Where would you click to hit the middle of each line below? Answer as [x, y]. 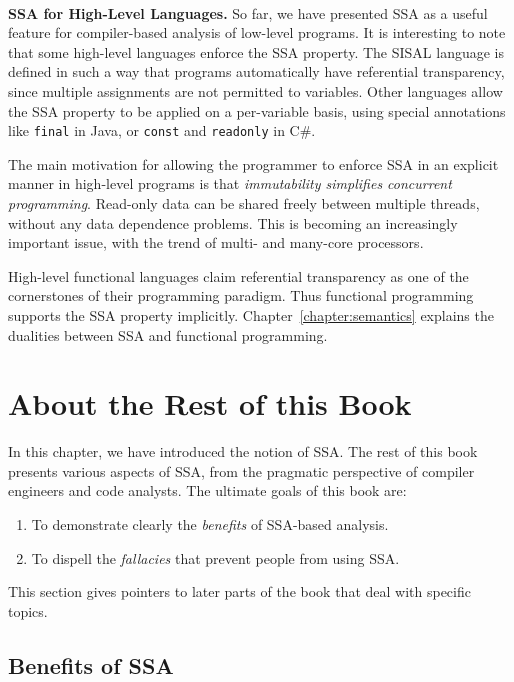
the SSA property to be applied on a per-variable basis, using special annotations [257, 110]
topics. [28, 610]
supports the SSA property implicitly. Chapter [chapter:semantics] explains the [251, 314]
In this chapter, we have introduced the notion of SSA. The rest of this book [243, 451]
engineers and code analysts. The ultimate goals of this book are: [207, 490]
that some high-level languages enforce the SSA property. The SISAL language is [256, 51]
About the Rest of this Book [210, 403]
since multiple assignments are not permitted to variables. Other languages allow [255, 90]
